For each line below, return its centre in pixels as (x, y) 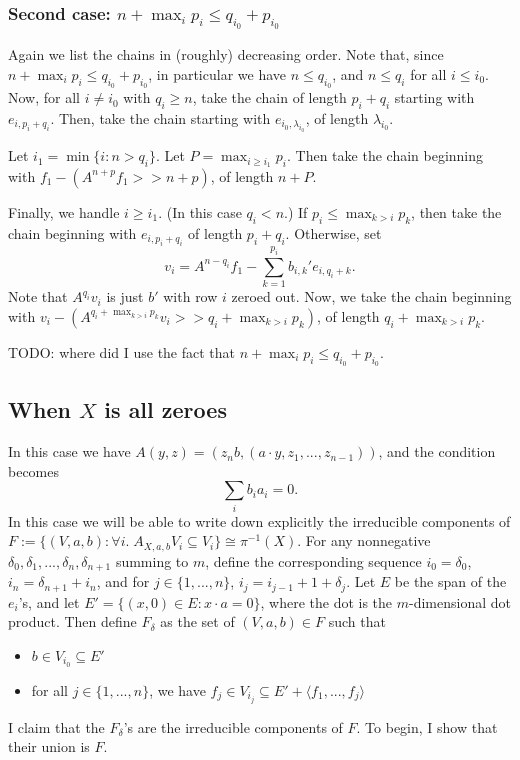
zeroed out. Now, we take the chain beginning (371, 296)
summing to (152, 560)
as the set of (197, 621)
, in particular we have (217, 73)
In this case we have (69, 451)
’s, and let (49, 601)
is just (125, 296)
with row (190, 296)
